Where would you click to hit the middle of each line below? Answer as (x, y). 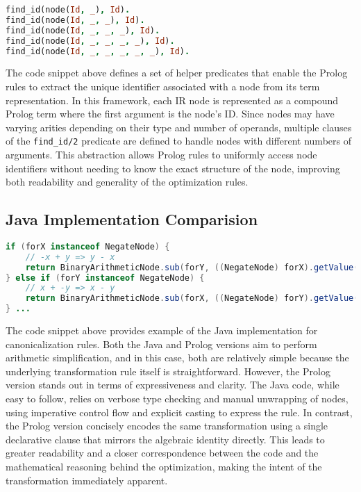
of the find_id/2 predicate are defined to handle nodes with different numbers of (178, 141)
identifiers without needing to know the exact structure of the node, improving (173, 168)
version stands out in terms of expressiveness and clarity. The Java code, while (173, 385)
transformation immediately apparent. (87, 480)
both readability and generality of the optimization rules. (127, 182)
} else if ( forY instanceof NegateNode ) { (105, 278)
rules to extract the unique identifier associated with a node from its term (163, 86)
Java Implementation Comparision (132, 219)
